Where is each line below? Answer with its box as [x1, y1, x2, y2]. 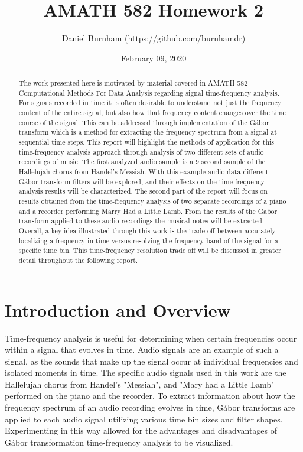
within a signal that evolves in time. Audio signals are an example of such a [5, 343, 279, 356]
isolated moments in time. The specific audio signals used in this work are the [5, 366, 286, 379]
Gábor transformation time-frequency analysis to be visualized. [5, 435, 233, 448]
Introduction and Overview [5, 297, 231, 321]
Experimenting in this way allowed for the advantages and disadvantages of [5, 424, 278, 437]
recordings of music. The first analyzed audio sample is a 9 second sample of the [18, 157, 266, 167]
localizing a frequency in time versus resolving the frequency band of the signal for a [18, 235, 278, 245]
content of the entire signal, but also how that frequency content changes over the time [18, 108, 286, 118]
